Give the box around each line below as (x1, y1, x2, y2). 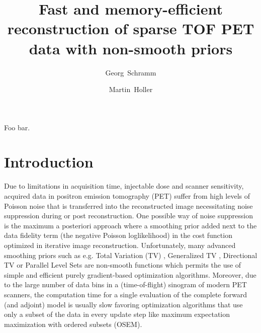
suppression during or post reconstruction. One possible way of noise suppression (4, 210, 253, 221)
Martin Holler (109, 84, 153, 95)
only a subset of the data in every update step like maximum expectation (4, 309, 230, 319)
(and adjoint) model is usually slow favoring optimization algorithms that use (4, 299, 243, 309)
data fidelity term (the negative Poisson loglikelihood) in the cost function (4, 230, 232, 240)
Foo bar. (4, 122, 30, 132)
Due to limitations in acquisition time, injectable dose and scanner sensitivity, (4, 181, 244, 191)
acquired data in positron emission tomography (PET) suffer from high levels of (4, 191, 250, 201)
